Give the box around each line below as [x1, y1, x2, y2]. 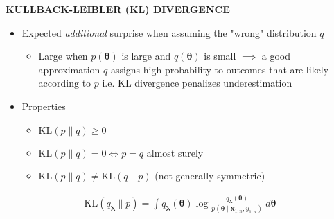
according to [38, 76, 91, 90]
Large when [38, 49, 88, 63]
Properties [21, 98, 66, 113]
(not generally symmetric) [155, 168, 265, 183]
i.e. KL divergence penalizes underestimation [102, 76, 292, 90]
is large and [121, 49, 171, 63]
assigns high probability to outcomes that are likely [110, 62, 329, 76]
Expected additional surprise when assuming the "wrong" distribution [21, 25, 317, 40]
